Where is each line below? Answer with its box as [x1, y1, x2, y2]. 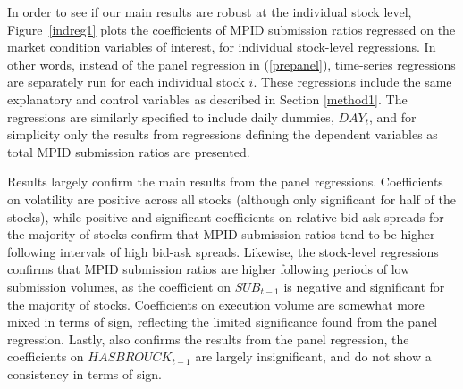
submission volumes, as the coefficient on [7, 277, 231, 295]
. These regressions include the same [253, 72, 452, 91]
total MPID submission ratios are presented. [7, 142, 250, 161]
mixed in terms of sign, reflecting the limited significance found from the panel [7, 312, 438, 331]
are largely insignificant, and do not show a [195, 347, 432, 366]
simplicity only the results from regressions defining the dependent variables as [7, 125, 438, 144]
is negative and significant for [283, 277, 445, 295]
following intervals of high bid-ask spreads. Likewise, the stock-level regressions [7, 242, 439, 261]
